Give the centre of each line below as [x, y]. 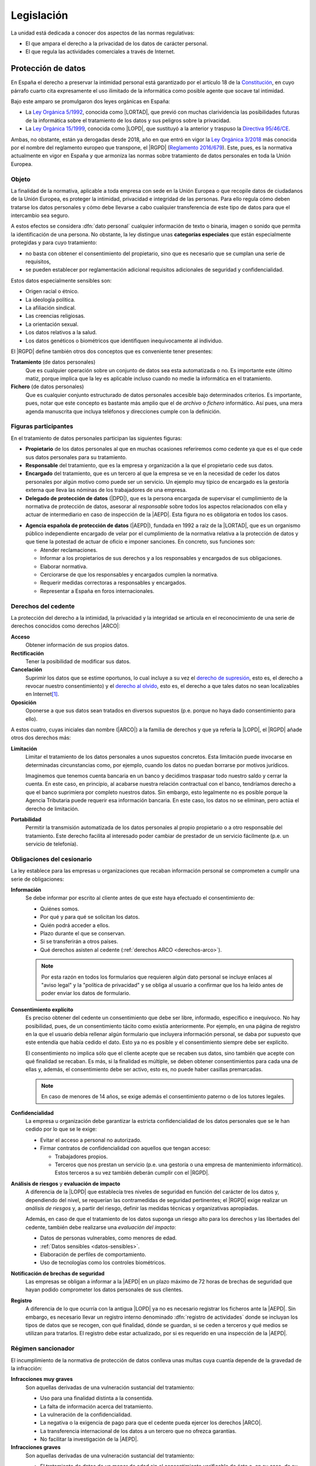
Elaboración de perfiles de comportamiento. [93, 1254]
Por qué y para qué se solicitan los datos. [90, 917]
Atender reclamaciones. [69, 550]
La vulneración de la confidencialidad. [86, 1414]
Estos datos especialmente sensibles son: [61, 280]
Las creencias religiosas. [55, 316]
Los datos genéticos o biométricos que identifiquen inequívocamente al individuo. [124, 341]
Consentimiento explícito [42, 1009]
